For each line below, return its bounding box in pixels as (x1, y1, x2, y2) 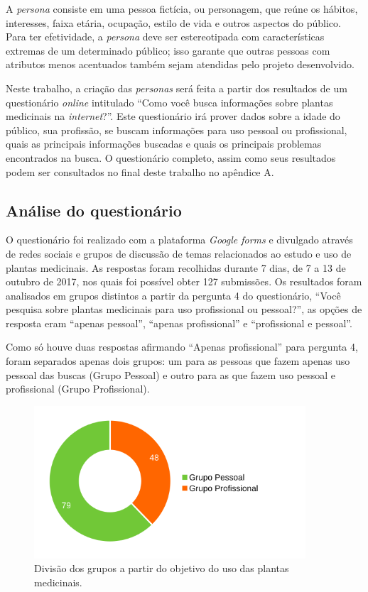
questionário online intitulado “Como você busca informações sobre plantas (6, 94, 333, 109)
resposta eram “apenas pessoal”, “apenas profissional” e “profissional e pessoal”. (6, 315, 352, 330)
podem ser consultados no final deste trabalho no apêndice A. (6, 164, 274, 179)
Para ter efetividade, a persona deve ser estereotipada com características (6, 29, 325, 44)
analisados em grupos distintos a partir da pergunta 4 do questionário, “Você (6, 287, 341, 302)
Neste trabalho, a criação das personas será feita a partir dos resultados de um (6, 80, 347, 95)
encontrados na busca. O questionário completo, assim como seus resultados (6, 150, 336, 165)
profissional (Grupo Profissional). (6, 381, 150, 396)
